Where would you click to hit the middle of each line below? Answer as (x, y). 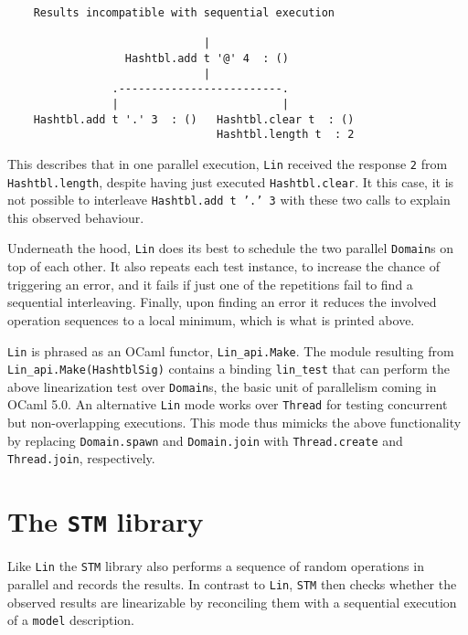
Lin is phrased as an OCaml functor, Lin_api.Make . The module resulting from (231, 350)
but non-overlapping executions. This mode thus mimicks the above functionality (234, 423)
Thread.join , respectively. (81, 458)
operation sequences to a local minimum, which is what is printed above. (211, 319)
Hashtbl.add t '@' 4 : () (207, 58)
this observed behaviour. (76, 217)
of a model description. (71, 620)
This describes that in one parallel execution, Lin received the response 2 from (228, 163)
